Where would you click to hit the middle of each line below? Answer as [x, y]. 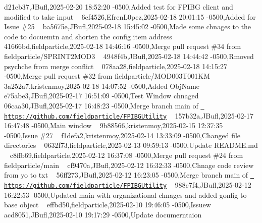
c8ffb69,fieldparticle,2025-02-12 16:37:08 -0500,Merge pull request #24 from [126, 155]
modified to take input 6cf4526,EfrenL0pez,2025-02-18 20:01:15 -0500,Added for [130, 16]
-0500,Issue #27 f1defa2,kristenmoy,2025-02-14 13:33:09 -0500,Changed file [122, 135]
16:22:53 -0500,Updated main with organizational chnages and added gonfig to [125, 194]
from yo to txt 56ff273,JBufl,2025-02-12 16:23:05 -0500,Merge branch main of [126, 175]
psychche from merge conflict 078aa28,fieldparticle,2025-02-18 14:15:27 [116, 66]
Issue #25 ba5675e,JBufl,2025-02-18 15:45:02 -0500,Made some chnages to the [128, 26]
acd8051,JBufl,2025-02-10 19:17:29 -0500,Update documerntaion [103, 214]
